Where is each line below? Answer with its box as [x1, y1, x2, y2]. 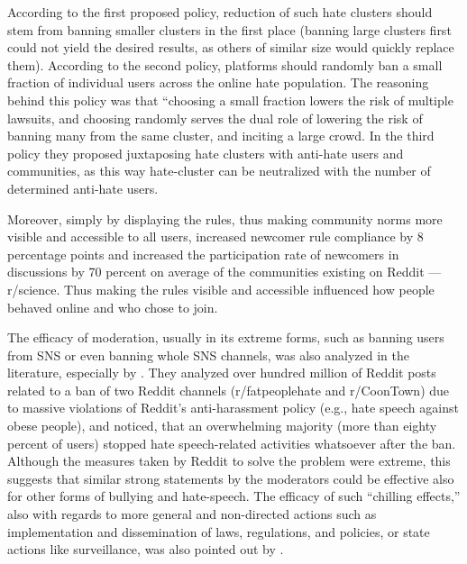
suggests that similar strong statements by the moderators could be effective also [7, 468, 454, 487]
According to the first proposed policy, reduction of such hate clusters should [7, 3, 433, 21]
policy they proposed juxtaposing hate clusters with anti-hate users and [7, 143, 404, 162]
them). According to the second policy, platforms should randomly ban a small [7, 55, 443, 74]
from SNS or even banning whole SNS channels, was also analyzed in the [7, 345, 409, 364]
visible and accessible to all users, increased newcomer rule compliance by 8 [7, 227, 424, 246]
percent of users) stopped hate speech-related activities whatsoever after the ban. [7, 433, 456, 452]
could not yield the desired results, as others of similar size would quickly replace [7, 38, 454, 57]
